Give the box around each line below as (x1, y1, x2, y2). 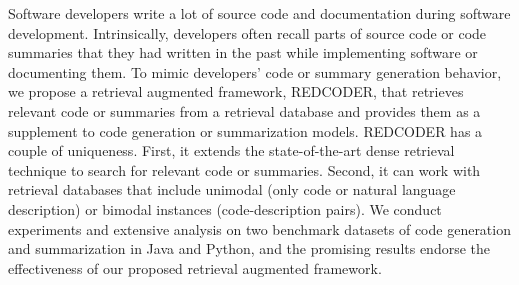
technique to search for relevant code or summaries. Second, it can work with (8, 159, 481, 180)
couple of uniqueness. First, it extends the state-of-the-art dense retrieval (8, 140, 455, 161)
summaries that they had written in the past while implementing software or (8, 42, 478, 63)
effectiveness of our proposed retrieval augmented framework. (8, 257, 382, 278)
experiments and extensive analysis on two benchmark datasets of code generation (8, 218, 511, 239)
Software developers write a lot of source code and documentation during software (8, 3, 511, 23)
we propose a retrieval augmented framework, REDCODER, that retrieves (8, 81, 464, 102)
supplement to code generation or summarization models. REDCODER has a (8, 120, 483, 141)
